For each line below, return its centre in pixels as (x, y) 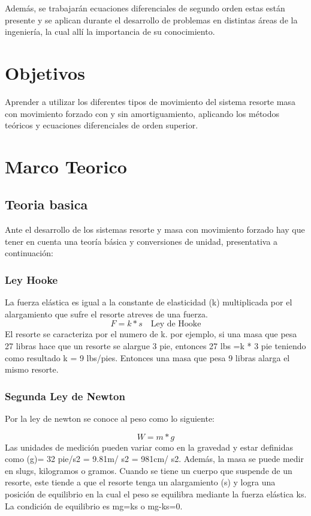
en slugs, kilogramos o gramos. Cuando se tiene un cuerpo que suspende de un (149, 470)
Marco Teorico (66, 166)
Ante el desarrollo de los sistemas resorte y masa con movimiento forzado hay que (155, 229)
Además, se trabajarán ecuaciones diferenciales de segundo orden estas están (145, 8)
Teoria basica (46, 204)
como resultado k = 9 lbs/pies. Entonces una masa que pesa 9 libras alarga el (147, 357)
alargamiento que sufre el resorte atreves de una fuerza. (106, 313)
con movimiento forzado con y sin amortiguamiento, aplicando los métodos (142, 113)
